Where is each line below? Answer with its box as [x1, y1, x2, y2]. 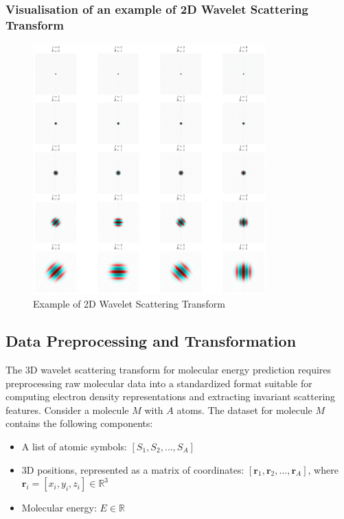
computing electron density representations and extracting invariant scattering [5, 389, 336, 404]
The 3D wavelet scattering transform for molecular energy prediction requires [5, 362, 332, 376]
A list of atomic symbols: [21, 439, 127, 453]
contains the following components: [5, 416, 153, 430]
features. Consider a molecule [5, 402, 129, 417]
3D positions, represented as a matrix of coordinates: [21, 462, 244, 476]
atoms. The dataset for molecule [176, 402, 312, 417]
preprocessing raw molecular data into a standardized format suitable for [5, 376, 312, 390]
